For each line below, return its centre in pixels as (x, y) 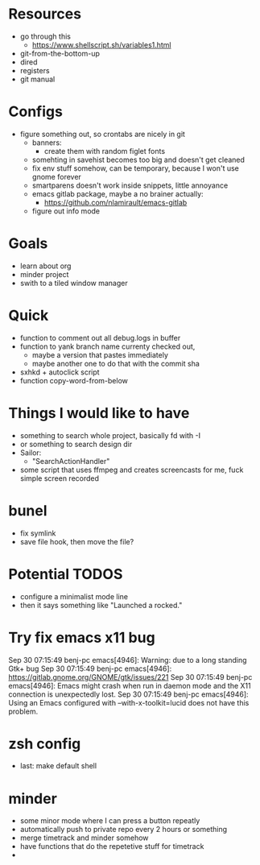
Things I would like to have (99, 413)
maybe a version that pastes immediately (100, 354)
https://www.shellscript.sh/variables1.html (101, 44)
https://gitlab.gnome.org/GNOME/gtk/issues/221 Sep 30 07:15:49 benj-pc (130, 677)
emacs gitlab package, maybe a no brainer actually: (118, 193)
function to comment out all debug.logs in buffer (100, 337)
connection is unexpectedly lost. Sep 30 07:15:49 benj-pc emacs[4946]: (128, 694)
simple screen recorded (59, 478)
